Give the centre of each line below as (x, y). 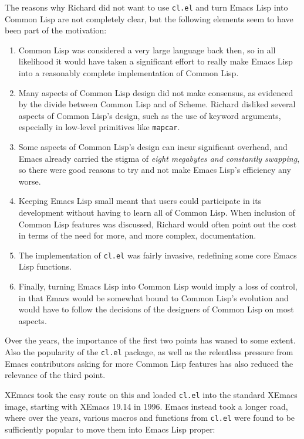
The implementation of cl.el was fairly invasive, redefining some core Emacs (158, 255)
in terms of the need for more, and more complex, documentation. (137, 235)
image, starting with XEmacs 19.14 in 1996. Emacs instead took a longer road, (146, 406)
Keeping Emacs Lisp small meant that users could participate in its (140, 201)
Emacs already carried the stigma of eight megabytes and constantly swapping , (159, 158)
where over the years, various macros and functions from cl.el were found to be (150, 418)
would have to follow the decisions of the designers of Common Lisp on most (156, 309)
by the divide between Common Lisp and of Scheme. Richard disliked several (157, 104)
